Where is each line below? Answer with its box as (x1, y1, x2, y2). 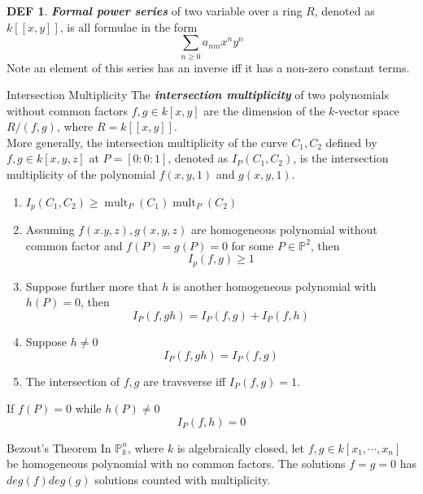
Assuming (25, 221, 75, 238)
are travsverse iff (143, 372, 226, 389)
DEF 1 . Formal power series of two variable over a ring (7, 2, 303, 19)
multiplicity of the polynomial (7, 166, 155, 183)
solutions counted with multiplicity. (94, 470, 271, 487)
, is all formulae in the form (59, 18, 198, 35)
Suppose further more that (25, 277, 159, 294)
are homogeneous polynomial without (190, 221, 377, 238)
